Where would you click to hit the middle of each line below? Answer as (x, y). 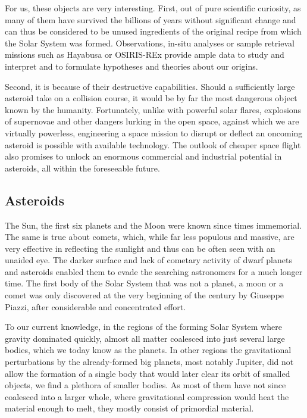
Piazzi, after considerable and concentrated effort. (95, 306)
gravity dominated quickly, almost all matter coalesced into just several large (145, 338)
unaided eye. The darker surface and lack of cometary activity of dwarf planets (148, 260)
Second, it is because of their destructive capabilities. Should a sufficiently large (150, 86)
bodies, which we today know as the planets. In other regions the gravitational (148, 350)
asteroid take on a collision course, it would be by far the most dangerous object (151, 98)
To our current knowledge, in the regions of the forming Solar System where (143, 327)
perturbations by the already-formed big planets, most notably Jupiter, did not (149, 362)
